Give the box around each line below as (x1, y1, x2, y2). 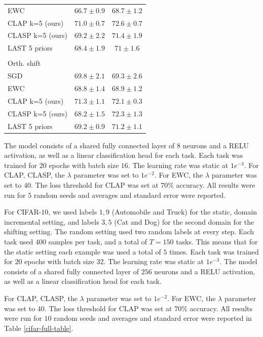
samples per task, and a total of (48, 236, 147, 247)
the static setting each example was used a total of (4, 246, 161, 257)
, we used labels (48, 206, 97, 217)
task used (4, 236, 33, 247)
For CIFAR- (4, 206, 42, 217)
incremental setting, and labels (4, 216, 99, 227)
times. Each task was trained (169, 246, 259, 257)
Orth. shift (8, 58, 41, 68)
